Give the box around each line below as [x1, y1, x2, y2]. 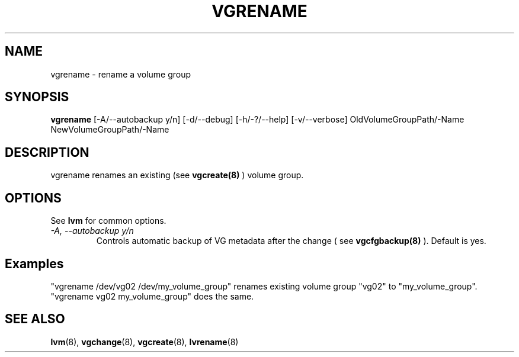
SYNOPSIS [5, 89, 69, 105]
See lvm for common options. [50, 216, 166, 226]
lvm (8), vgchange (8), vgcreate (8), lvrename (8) [50, 336, 239, 347]
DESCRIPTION [5, 144, 89, 160]
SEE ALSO [5, 311, 65, 327]
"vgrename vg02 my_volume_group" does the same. [50, 291, 254, 301]
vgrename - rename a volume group [50, 69, 191, 79]
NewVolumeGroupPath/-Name [50, 124, 169, 135]
